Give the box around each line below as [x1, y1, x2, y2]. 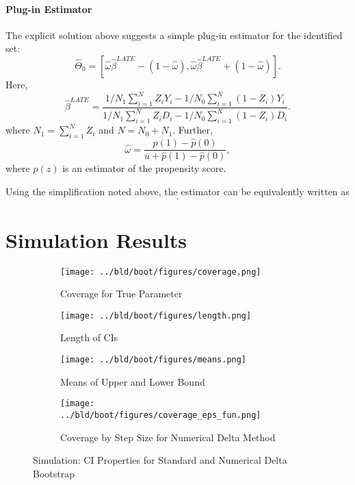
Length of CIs [60, 330, 118, 345]
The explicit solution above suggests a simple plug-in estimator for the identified [5, 27, 343, 42]
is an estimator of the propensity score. [62, 161, 226, 175]
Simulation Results [5, 225, 187, 253]
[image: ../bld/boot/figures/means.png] [60, 355, 247, 364]
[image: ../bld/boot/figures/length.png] [60, 310, 252, 321]
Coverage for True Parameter [60, 286, 183, 301]
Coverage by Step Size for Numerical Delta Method [60, 430, 276, 444]
